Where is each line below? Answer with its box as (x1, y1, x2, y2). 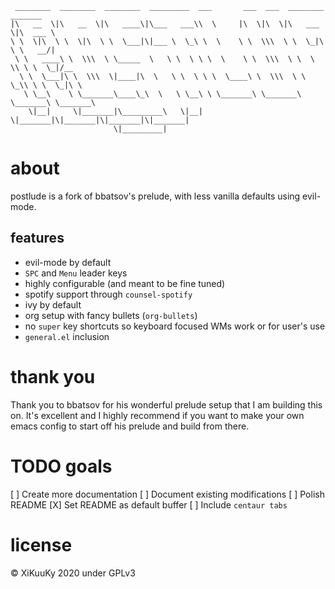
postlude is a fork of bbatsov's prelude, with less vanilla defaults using (10, 190, 301, 202)
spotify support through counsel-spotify (24, 288, 193, 300)
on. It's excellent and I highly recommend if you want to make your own (10, 409, 305, 421)
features (10, 230, 65, 247)
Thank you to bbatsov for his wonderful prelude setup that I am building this (10, 398, 323, 411)
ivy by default (24, 298, 82, 311)
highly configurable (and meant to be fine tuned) (24, 277, 226, 289)
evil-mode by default (24, 256, 112, 268)
